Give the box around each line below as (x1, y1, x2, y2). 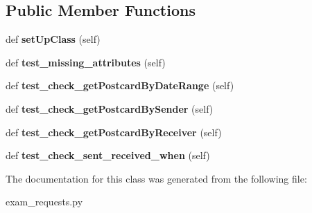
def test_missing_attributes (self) (6, 55, 166, 69)
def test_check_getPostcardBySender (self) (6, 101, 214, 115)
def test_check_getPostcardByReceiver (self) (6, 124, 222, 139)
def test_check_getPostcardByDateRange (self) (6, 78, 234, 93)
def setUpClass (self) (6, 32, 101, 46)
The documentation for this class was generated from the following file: (6, 171, 307, 185)
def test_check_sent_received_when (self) (6, 148, 210, 163)
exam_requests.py (6, 194, 83, 209)
